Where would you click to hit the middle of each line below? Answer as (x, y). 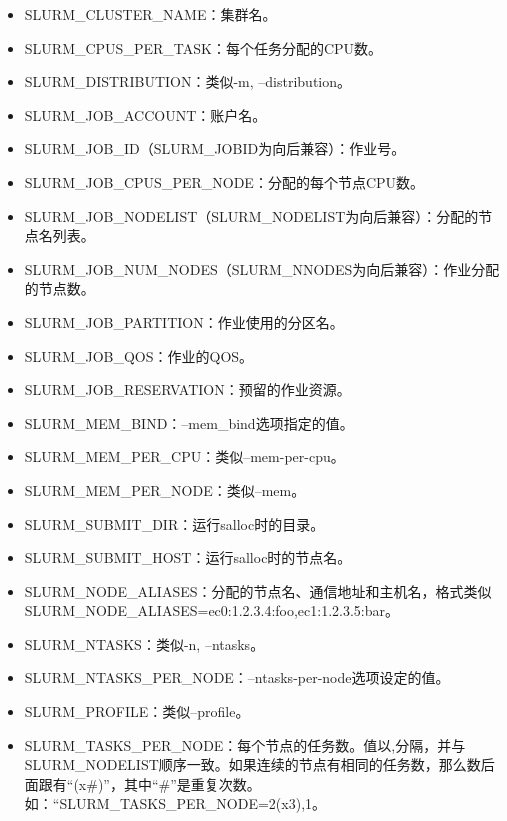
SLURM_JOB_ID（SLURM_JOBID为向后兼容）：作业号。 (215, 148)
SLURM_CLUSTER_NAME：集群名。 (150, 14)
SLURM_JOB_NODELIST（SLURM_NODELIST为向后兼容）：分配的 (251, 215)
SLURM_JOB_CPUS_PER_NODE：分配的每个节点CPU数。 (224, 181)
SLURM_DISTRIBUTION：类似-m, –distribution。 (188, 81)
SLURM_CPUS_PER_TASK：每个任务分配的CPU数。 (203, 47)
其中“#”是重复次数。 (192, 783)
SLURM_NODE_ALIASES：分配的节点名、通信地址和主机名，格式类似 (258, 590)
